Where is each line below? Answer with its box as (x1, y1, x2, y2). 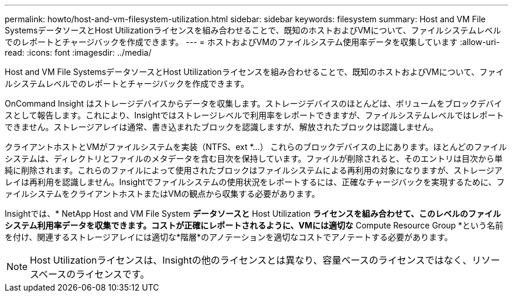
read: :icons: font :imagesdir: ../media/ (5, 47, 152, 57)
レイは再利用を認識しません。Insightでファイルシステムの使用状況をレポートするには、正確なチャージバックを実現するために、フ (5, 177, 505, 187)
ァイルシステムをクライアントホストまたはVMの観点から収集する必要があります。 (5, 189, 320, 199)
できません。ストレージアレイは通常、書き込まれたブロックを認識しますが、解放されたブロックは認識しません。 (5, 122, 439, 132)
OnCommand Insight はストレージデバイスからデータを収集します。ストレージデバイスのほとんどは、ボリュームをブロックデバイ (5, 98, 502, 108)
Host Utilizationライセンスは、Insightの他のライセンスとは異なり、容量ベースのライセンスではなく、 (30, 254, 472, 266)
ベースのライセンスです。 (38, 268, 150, 280)
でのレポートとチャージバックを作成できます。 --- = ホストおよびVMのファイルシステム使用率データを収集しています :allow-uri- (5, 37, 500, 47)
